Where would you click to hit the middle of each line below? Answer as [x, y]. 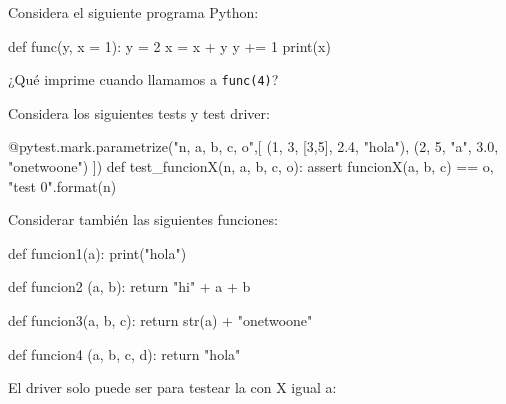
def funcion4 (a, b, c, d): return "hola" [124, 353]
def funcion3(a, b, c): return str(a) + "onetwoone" [160, 320]
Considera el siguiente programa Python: [133, 12]
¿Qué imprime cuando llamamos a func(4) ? [143, 79]
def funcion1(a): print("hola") [97, 252]
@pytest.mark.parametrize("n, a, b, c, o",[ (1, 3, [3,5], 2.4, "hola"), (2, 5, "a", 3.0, [253, 146]
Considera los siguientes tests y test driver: [139, 112]
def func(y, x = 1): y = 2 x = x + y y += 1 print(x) [169, 45]
